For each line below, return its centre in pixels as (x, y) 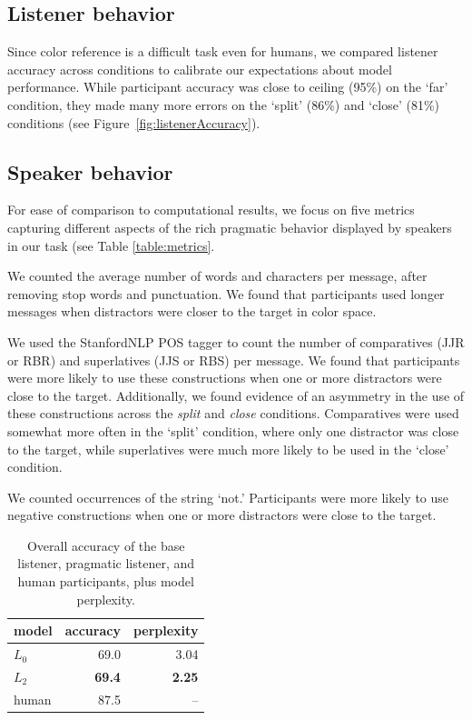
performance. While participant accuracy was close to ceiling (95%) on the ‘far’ (228, 87)
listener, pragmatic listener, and (106, 563)
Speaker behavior (90, 171)
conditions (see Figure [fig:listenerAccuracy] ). (134, 122)
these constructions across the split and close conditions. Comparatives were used (233, 413)
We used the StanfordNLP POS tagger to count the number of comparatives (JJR (236, 341)
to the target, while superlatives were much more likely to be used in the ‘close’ (228, 449)
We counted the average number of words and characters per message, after (217, 276)
